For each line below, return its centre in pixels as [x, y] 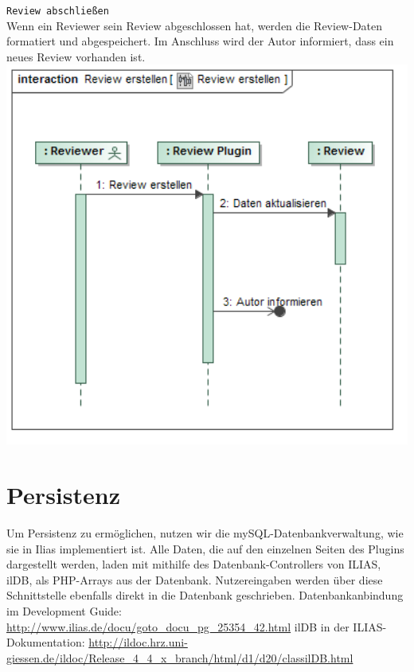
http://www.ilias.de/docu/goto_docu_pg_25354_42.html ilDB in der [178, 626]
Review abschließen [58, 11]
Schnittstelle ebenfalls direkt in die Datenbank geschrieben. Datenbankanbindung [205, 595]
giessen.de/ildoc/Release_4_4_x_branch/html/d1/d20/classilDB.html [180, 657]
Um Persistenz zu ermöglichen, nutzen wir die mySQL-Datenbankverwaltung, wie [205, 533]
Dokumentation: [46, 642]
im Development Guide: [64, 611]
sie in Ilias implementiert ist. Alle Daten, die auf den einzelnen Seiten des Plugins [205, 548]
